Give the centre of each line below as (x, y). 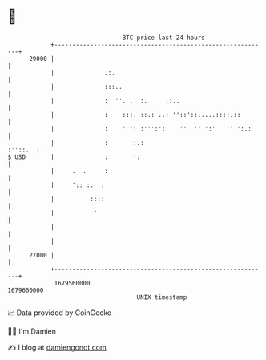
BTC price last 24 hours (163, 38)
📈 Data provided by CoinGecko (60, 313)
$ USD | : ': (74, 157)
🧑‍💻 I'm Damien (32, 331)
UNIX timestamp (162, 297)
